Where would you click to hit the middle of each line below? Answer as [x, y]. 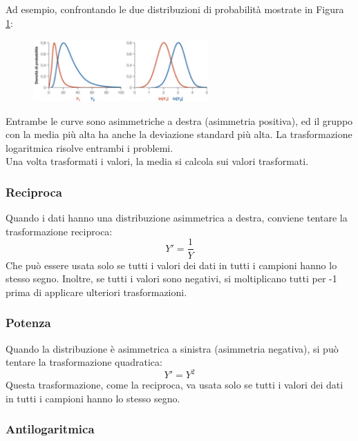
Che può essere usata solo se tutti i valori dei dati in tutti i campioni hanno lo [171, 265]
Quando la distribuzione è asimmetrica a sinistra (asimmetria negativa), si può [172, 348]
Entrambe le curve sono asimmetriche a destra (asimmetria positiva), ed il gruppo [179, 120]
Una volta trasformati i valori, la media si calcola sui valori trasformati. [157, 161]
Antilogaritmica [50, 429]
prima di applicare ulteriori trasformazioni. [96, 292]
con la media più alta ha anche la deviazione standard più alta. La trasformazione [179, 134]
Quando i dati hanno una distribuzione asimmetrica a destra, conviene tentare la [177, 218]
